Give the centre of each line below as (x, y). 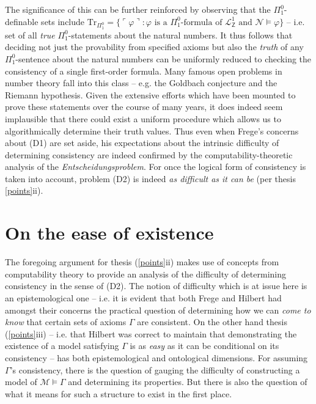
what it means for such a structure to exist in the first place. (119, 393)
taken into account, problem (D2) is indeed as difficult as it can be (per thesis (150, 178)
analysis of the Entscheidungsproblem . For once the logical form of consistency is (156, 167)
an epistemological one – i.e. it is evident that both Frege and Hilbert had (143, 297)
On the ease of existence (109, 233)
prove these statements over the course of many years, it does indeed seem (144, 107)
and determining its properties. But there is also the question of (188, 382)
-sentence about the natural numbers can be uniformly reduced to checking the (164, 58)
